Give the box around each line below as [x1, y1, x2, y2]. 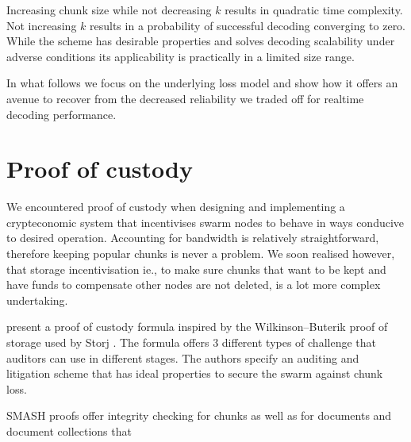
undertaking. [6, 291, 68, 308]
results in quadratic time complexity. [225, 2, 403, 17]
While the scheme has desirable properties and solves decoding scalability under [6, 33, 395, 49]
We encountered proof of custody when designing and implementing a [6, 198, 345, 215]
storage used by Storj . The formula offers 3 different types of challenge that [6, 334, 376, 351]
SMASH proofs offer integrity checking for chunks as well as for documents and [6, 407, 392, 424]
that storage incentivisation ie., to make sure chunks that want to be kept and [6, 260, 386, 277]
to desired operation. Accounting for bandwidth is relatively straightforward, [6, 229, 379, 246]
